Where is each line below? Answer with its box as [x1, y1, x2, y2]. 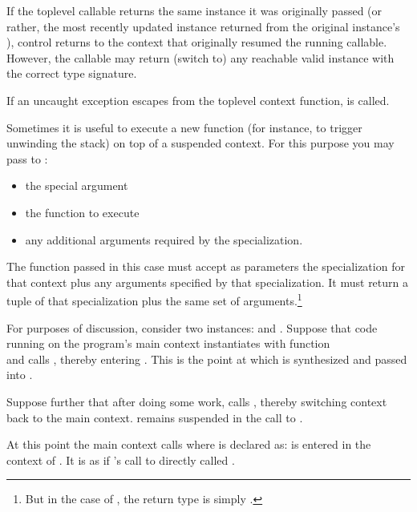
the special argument [25, 177, 128, 194]
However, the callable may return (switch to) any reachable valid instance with [6, 49, 395, 66]
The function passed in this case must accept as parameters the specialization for [6, 258, 405, 275]
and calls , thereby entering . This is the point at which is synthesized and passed [6, 350, 407, 367]
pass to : [6, 150, 48, 167]
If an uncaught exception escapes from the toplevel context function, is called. [6, 91, 390, 108]
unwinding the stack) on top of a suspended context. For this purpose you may [6, 135, 395, 151]
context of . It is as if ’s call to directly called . [6, 451, 235, 468]
